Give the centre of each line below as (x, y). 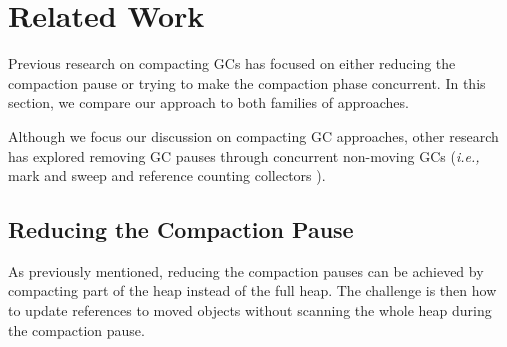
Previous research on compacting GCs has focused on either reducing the (232, 63)
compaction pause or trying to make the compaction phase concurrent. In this (247, 82)
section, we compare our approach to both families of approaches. (208, 102)
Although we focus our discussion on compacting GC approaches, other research (253, 135)
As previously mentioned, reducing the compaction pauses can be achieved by (246, 270)
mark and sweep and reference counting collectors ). (167, 175)
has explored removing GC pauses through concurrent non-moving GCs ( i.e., (244, 155)
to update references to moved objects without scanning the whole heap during (250, 310)
